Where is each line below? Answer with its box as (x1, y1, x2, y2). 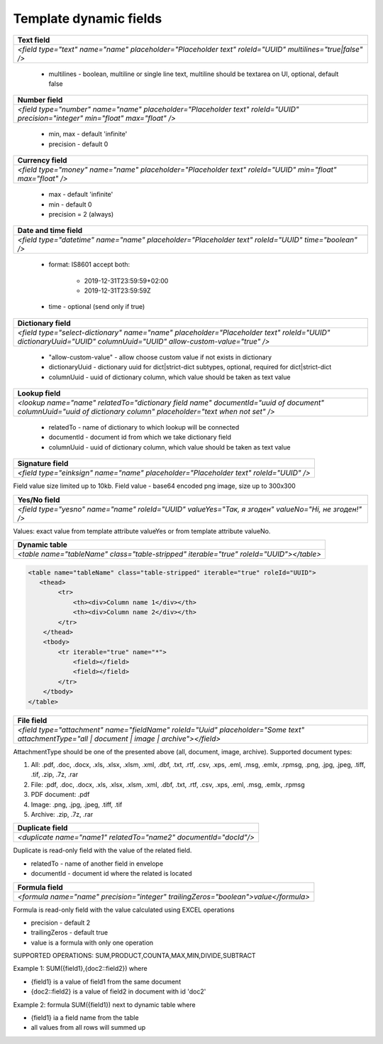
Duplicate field (17, 823, 68, 833)
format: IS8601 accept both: (48, 260, 131, 269)
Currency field (17, 156, 67, 165)
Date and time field (17, 226, 83, 236)
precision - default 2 (30, 918, 91, 927)
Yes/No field (17, 494, 60, 504)
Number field (17, 95, 63, 105)
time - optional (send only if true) (48, 303, 145, 311)
